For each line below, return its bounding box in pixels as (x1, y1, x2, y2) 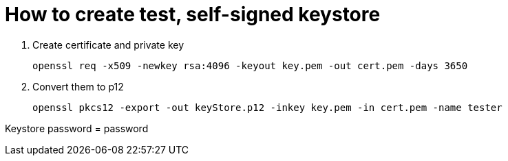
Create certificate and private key (32, 38, 184, 51)
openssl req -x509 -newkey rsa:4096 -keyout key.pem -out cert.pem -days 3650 (32, 60, 468, 71)
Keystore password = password (5, 122, 149, 134)
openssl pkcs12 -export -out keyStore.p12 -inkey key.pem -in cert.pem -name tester (32, 101, 502, 113)
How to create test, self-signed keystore (5, 3, 381, 26)
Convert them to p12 (32, 80, 124, 92)
